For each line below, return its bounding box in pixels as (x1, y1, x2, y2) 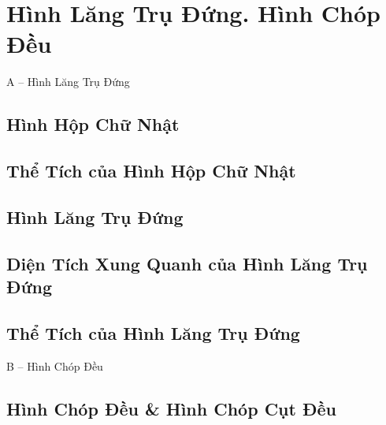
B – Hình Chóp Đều (6, 357, 103, 374)
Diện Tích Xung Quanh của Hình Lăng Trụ (6, 251, 368, 275)
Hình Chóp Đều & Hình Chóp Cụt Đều (6, 396, 336, 420)
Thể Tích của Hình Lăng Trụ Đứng (6, 320, 300, 345)
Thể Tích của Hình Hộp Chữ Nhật (6, 158, 296, 183)
